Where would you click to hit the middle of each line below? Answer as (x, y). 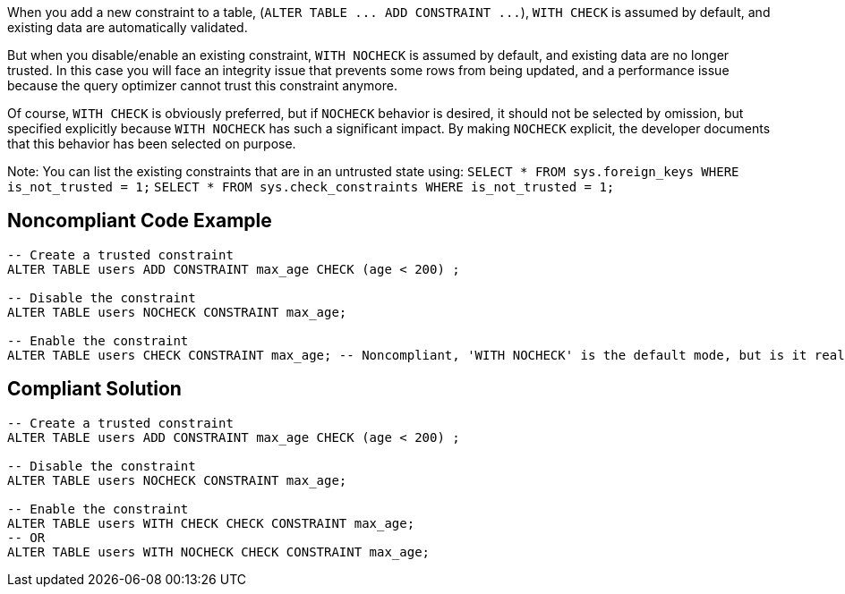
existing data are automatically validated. (128, 27)
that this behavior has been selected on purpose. (152, 144)
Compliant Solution (94, 389)
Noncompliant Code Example (140, 221)
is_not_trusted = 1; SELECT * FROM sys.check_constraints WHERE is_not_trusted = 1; (311, 187)
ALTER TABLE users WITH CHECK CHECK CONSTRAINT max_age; (211, 523)
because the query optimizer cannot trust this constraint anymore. (202, 85)
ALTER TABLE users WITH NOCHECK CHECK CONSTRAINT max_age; (219, 552)
